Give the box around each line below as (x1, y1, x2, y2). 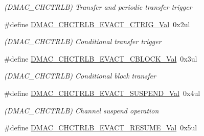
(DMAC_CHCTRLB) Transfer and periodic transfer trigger (4, 2, 192, 12)
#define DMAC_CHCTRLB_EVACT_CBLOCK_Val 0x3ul (4, 53, 197, 64)
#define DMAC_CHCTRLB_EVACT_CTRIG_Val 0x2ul (4, 18, 190, 29)
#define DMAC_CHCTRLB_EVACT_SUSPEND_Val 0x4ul (4, 87, 200, 98)
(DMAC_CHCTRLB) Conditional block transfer (4, 70, 156, 81)
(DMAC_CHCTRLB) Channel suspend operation (4, 105, 159, 115)
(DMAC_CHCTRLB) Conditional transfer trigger (4, 36, 162, 47)
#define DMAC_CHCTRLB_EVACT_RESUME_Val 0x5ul (4, 122, 197, 133)
